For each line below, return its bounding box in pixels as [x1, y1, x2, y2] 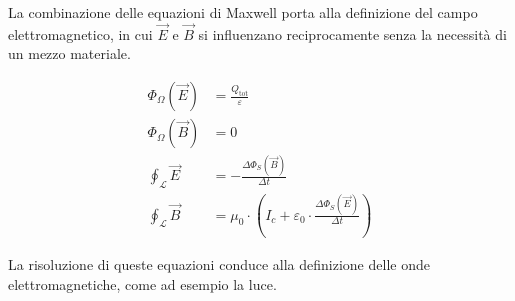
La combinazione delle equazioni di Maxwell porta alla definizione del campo [8, 2, 478, 22]
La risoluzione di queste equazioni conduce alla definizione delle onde [8, 253, 430, 274]
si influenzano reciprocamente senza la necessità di [198, 23, 507, 44]
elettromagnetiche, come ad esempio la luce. [8, 273, 277, 294]
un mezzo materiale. [8, 43, 131, 64]
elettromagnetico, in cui [8, 23, 153, 44]
